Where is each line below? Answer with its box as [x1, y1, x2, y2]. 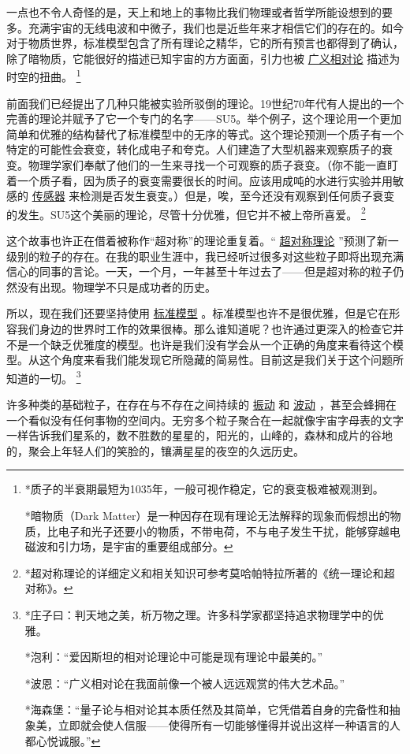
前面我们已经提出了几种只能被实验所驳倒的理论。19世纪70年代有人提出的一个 [6, 95, 404, 111]
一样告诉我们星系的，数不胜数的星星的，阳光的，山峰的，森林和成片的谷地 [6, 427, 393, 444]
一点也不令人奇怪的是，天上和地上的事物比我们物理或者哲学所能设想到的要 [6, 4, 393, 20]
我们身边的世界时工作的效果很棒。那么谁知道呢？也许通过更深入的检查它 [17, 321, 393, 336]
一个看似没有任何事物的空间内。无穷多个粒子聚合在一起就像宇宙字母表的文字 [6, 411, 404, 428]
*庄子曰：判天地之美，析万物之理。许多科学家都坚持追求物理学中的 [24, 606, 373, 622]
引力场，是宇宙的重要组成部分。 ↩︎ [58, 538, 233, 555]
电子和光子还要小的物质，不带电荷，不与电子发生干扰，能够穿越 [58, 522, 389, 539]
